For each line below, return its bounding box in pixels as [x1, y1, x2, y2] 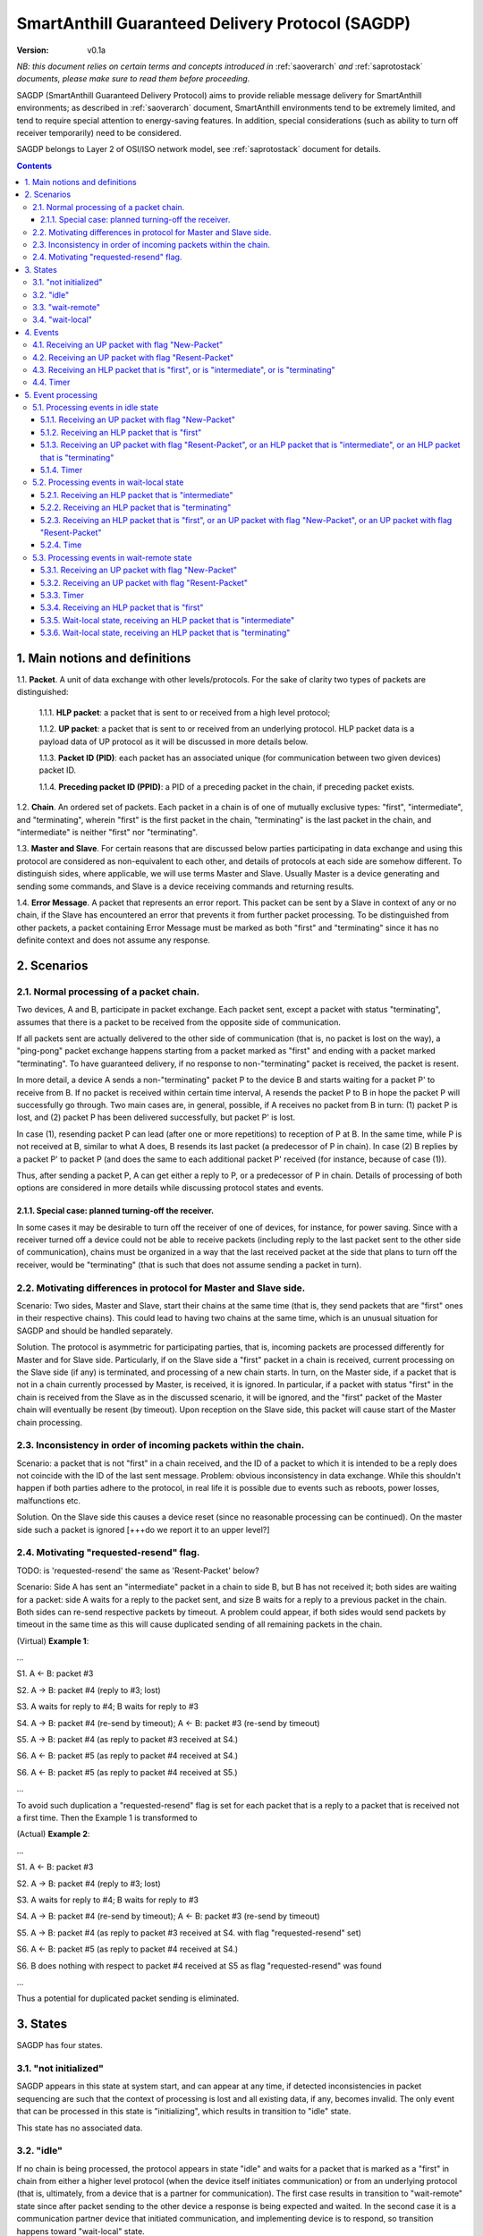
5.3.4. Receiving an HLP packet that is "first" [40, 602, 204, 613]
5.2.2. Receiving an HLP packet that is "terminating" [40, 502, 232, 513]
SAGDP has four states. [16, 2040, 103, 2051]
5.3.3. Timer [40, 589, 85, 600]
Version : [16, 45, 49, 55]
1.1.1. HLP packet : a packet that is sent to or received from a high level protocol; [38, 707, 331, 717]
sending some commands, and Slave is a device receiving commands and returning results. [16, 881, 355, 892]
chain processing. [16, 1417, 82, 1427]
